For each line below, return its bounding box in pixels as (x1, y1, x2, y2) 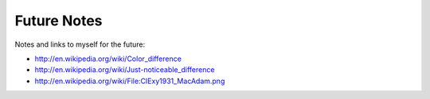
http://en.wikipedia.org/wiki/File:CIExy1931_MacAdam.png (34, 76, 225, 86)
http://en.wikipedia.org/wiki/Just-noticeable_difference (34, 65, 215, 74)
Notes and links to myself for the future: (14, 40, 146, 49)
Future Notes (14, 12, 103, 29)
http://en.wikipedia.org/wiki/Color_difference (34, 54, 182, 63)
